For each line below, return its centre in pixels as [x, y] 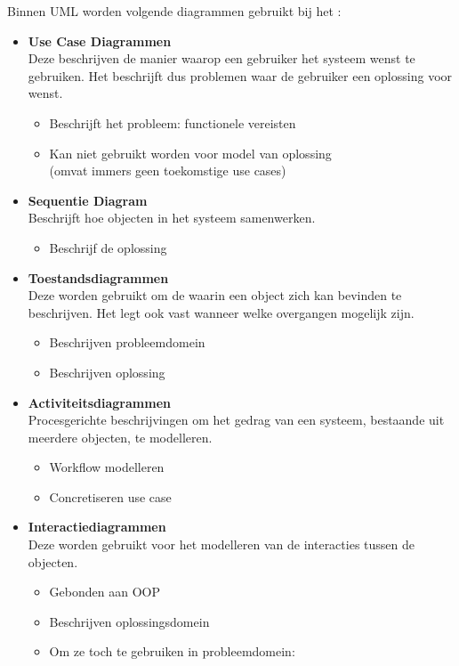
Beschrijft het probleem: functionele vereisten [173, 122]
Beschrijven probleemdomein [127, 342]
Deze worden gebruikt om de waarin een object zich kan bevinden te [215, 295]
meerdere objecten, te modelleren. [120, 437]
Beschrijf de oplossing [108, 247]
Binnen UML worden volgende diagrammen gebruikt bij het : [174, 11]
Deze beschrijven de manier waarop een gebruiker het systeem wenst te [221, 58]
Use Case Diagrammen [100, 41]
